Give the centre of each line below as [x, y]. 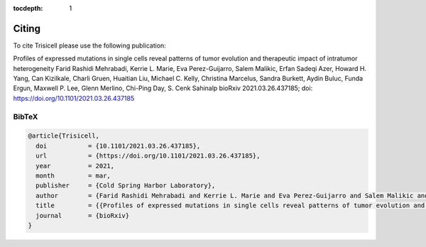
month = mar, [73, 175]
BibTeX [26, 116]
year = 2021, [75, 166]
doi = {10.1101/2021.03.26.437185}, [118, 146]
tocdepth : [28, 8]
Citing [27, 28]
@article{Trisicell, [64, 136]
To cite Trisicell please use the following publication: [89, 45]
